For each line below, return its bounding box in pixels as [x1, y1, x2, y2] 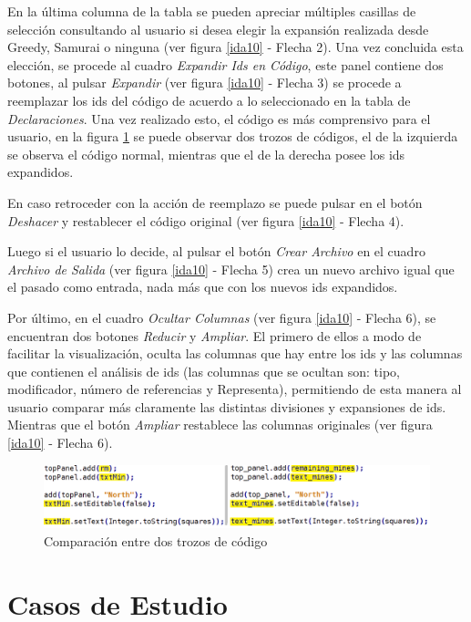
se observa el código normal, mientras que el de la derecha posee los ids [7, 144, 405, 163]
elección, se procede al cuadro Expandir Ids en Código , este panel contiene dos [7, 55, 444, 74]
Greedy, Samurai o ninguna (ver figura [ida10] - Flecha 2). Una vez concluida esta [7, 37, 464, 57]
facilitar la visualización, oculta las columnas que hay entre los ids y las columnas [7, 344, 463, 363]
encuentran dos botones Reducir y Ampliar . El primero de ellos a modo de [7, 326, 422, 345]
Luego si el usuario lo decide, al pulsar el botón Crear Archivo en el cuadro [7, 242, 425, 261]
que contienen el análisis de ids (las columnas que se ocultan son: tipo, [7, 361, 401, 380]
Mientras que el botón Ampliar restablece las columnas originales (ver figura [7, 415, 433, 434]
